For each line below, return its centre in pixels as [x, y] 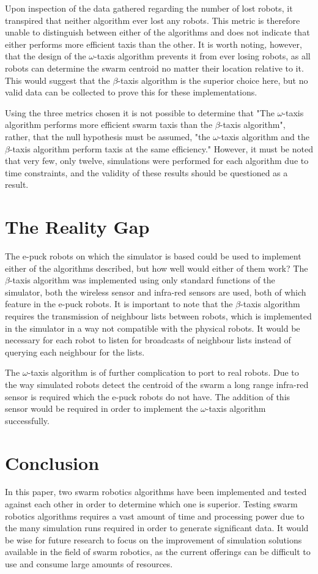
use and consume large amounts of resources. [89, 564]
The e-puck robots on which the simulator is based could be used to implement [153, 256]
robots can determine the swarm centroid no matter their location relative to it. [154, 68]
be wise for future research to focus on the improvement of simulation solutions [153, 539]
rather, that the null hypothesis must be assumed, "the [108, 136]
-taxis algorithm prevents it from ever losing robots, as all [202, 56]
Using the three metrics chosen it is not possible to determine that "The [140, 112]
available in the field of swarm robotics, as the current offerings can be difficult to [158, 552]
